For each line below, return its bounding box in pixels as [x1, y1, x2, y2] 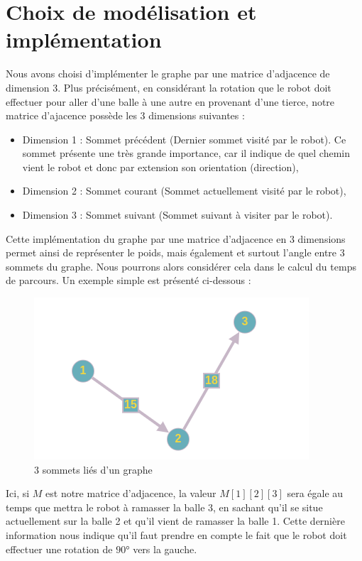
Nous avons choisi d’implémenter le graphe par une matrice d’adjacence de [6, 66, 330, 81]
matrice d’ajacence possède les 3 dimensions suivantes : [6, 108, 245, 123]
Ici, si [6, 486, 30, 501]
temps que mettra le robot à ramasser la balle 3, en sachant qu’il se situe [6, 499, 323, 514]
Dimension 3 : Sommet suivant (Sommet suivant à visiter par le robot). [22, 207, 333, 222]
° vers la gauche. [126, 541, 197, 556]
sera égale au [287, 486, 344, 501]
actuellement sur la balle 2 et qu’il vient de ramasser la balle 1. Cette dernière [6, 513, 345, 528]
